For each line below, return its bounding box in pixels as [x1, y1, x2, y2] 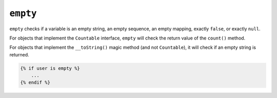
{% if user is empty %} [20, 65, 81, 71]
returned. [9, 51, 29, 57]
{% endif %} [20, 80, 51, 86]
